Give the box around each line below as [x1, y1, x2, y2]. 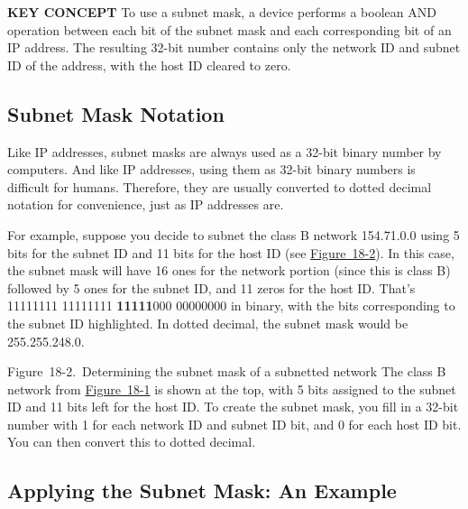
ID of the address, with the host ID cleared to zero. [7, 55, 291, 74]
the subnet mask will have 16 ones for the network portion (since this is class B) [7, 261, 451, 280]
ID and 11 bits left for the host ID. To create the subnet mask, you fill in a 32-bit [7, 397, 459, 416]
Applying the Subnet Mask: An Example [7, 477, 397, 504]
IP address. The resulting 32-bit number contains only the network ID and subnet [7, 38, 461, 57]
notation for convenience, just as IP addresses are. [7, 195, 284, 214]
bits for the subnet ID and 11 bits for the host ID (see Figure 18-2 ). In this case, [7, 243, 454, 262]
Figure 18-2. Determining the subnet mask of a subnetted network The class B [7, 362, 446, 381]
